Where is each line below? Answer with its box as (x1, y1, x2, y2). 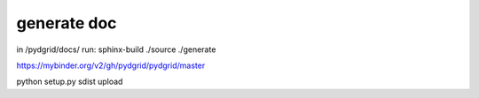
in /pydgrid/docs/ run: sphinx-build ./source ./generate (16, 44, 216, 55)
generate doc (16, 13, 117, 33)
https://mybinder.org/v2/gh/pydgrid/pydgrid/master (16, 60, 206, 71)
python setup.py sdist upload (16, 76, 123, 87)
